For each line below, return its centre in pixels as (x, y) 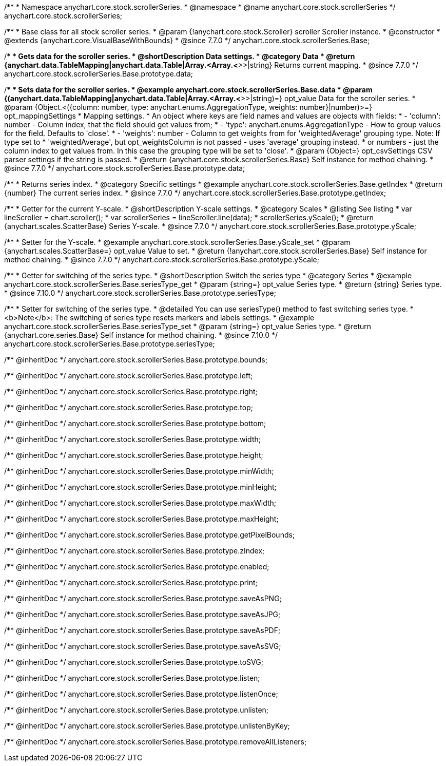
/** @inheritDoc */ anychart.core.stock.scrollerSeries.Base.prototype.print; (131, 582)
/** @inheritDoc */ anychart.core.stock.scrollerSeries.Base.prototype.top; (129, 407)
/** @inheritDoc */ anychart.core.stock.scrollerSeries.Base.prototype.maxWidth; (140, 503)
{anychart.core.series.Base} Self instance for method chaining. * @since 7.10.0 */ (141, 335)
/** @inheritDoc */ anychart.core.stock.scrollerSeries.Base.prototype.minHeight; (140, 487)
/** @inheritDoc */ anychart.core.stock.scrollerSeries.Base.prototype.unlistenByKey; (147, 726)
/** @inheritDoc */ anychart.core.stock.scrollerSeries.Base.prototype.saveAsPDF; (142, 630)
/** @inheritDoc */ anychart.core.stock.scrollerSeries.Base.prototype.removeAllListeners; (156, 742)
